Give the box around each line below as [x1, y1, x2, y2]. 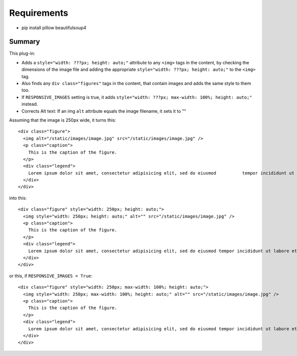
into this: [9, 195, 27, 201]
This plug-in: [9, 50, 35, 56]
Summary [9, 38, 40, 46]
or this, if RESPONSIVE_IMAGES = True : [9, 272, 93, 279]
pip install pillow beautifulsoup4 [21, 25, 87, 31]
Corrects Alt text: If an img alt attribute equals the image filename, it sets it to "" [21, 108, 187, 114]
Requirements [9, 7, 69, 18]
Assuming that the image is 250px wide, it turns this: [9, 117, 116, 123]
